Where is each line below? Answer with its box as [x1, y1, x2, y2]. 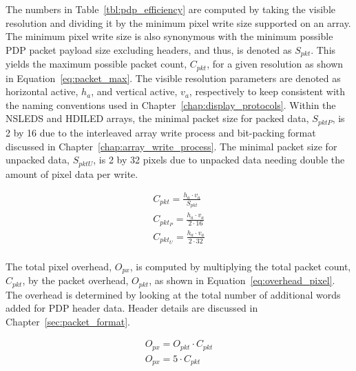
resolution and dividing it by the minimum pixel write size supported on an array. [6, 15, 351, 30]
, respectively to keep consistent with [189, 84, 346, 99]
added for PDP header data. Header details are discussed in [6, 301, 258, 315]
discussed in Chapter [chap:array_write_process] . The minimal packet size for [6, 139, 337, 153]
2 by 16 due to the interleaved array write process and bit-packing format [6, 125, 316, 139]
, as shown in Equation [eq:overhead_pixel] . [149, 273, 335, 288]
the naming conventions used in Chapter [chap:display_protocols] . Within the [6, 97, 336, 112]
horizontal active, [6, 84, 78, 99]
